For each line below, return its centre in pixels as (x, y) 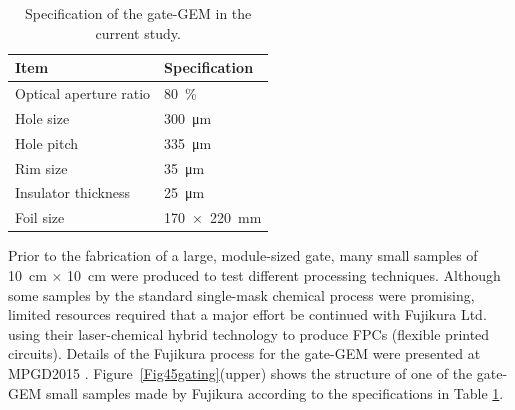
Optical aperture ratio (83, 93)
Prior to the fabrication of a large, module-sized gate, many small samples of (243, 255)
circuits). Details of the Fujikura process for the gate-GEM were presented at (244, 353)
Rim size (41, 167)
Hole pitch (46, 142)
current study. (138, 32)
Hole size (42, 117)
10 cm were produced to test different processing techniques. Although (284, 274)
